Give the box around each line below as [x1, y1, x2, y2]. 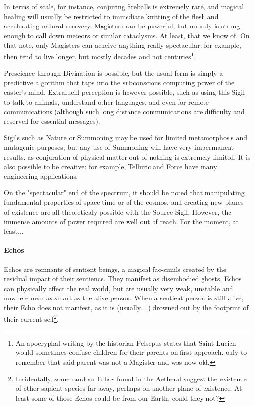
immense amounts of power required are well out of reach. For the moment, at [4, 216, 239, 226]
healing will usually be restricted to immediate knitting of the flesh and [4, 11, 219, 21]
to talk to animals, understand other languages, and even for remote [4, 97, 209, 107]
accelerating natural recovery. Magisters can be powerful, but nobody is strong [4, 21, 240, 31]
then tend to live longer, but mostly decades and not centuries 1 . [4, 50, 196, 61]
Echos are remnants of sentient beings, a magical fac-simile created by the [4, 264, 226, 274]
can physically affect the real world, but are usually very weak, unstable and [4, 283, 233, 293]
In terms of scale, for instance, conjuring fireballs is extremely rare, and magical [4, 1, 244, 11]
